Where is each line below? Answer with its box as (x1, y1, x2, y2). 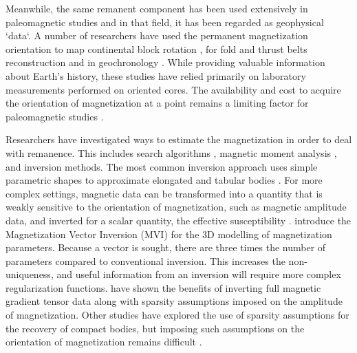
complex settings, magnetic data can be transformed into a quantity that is (6, 186, 323, 200)
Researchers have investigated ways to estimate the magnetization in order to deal (6, 132, 352, 147)
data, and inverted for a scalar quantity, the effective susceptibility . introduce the (6, 213, 351, 227)
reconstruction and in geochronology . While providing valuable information (6, 55, 325, 69)
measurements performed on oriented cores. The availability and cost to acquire (6, 82, 341, 96)
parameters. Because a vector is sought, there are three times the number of (6, 240, 326, 255)
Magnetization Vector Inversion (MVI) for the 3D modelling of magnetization (6, 226, 332, 241)
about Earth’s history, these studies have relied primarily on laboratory (6, 68, 306, 83)
